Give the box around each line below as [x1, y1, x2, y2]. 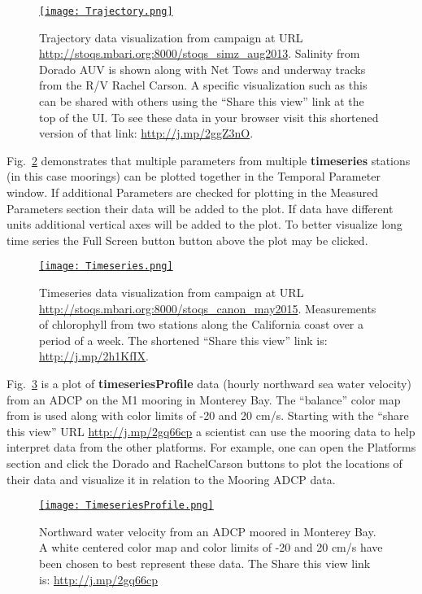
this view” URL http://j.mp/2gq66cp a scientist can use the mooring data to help [7, 422, 415, 439]
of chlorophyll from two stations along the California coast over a [39, 316, 363, 333]
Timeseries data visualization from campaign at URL [39, 284, 304, 301]
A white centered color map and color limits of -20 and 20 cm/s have [39, 539, 383, 556]
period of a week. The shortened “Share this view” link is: [39, 331, 328, 348]
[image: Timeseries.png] [39, 260, 173, 273]
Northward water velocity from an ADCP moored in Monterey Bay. [39, 522, 376, 539]
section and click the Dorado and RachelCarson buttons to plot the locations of [7, 454, 402, 471]
